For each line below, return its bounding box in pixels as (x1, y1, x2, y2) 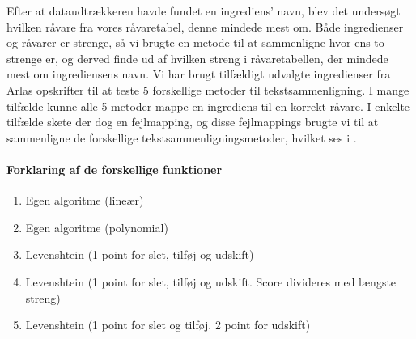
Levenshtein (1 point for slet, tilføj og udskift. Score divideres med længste (25, 273, 397, 290)
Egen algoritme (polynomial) (25, 218, 168, 235)
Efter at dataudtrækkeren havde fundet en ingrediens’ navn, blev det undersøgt (6, 2, 401, 19)
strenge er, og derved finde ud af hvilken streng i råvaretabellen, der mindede (6, 49, 388, 66)
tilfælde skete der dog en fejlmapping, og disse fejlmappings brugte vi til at (6, 113, 379, 130)
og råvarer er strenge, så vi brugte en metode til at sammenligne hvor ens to (6, 34, 384, 51)
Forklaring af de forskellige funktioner (6, 160, 223, 177)
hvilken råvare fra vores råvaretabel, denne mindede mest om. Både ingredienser (6, 18, 404, 35)
